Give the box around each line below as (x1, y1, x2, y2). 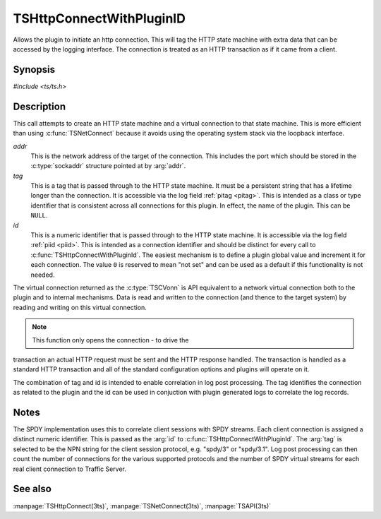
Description (13, 100, 66, 112)
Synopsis (13, 64, 56, 76)
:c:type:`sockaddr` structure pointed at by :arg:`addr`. (30, 162, 186, 170)
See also (13, 483, 52, 495)
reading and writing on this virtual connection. (13, 303, 147, 311)
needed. (30, 270, 55, 279)
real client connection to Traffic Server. (13, 465, 127, 473)
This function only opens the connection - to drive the (32, 335, 189, 344)
